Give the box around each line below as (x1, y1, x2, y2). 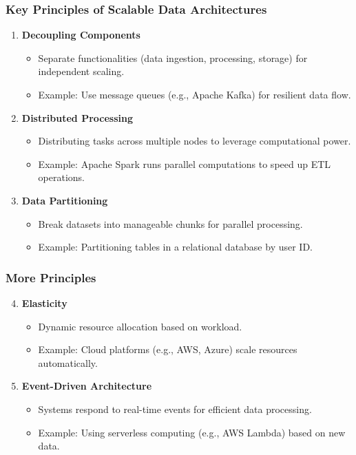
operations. (38, 170, 85, 184)
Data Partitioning (21, 193, 108, 207)
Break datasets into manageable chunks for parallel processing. (38, 216, 303, 231)
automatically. (38, 355, 98, 370)
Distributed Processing (21, 110, 134, 125)
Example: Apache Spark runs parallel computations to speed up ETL (38, 156, 331, 171)
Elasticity (21, 295, 67, 310)
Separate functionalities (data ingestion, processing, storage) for (38, 50, 308, 65)
